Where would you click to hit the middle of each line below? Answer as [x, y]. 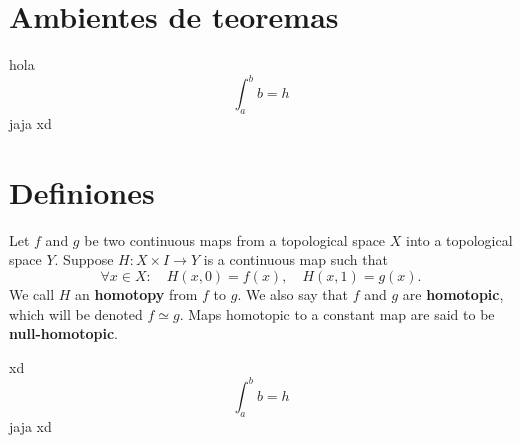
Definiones [82, 191]
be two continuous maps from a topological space [235, 239]
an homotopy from [136, 293]
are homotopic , [453, 293]
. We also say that [292, 293]
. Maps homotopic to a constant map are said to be [337, 313]
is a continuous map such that [295, 259]
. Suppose [84, 259]
